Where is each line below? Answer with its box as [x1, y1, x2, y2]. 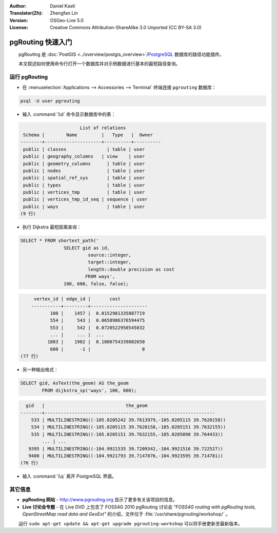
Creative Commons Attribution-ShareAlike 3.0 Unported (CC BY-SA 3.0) [50, 25, 202, 31]
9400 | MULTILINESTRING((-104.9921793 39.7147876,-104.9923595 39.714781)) [28, 453, 223, 459]
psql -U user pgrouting [20, 98, 81, 104]
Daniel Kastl [50, 3, 75, 9]
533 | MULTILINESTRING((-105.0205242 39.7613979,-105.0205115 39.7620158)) [31, 417, 226, 423]
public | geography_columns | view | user [23, 154, 145, 159]
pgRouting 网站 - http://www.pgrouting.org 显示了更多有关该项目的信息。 [22, 497, 178, 503]
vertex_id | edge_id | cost [33, 296, 121, 302]
